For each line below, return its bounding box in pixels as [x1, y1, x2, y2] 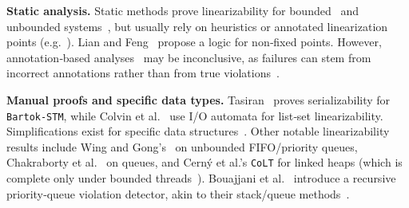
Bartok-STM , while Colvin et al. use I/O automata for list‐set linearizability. [6, 107, 383, 124]
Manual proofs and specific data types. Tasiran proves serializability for [6, 91, 391, 108]
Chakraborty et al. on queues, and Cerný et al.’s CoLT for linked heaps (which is [6, 154, 403, 171]
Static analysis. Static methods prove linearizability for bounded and [6, 2, 359, 18]
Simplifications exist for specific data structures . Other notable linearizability [6, 123, 390, 139]
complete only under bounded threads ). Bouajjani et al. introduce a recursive [6, 170, 396, 186]
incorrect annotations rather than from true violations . [6, 65, 280, 81]
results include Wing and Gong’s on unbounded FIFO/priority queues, [6, 138, 358, 155]
